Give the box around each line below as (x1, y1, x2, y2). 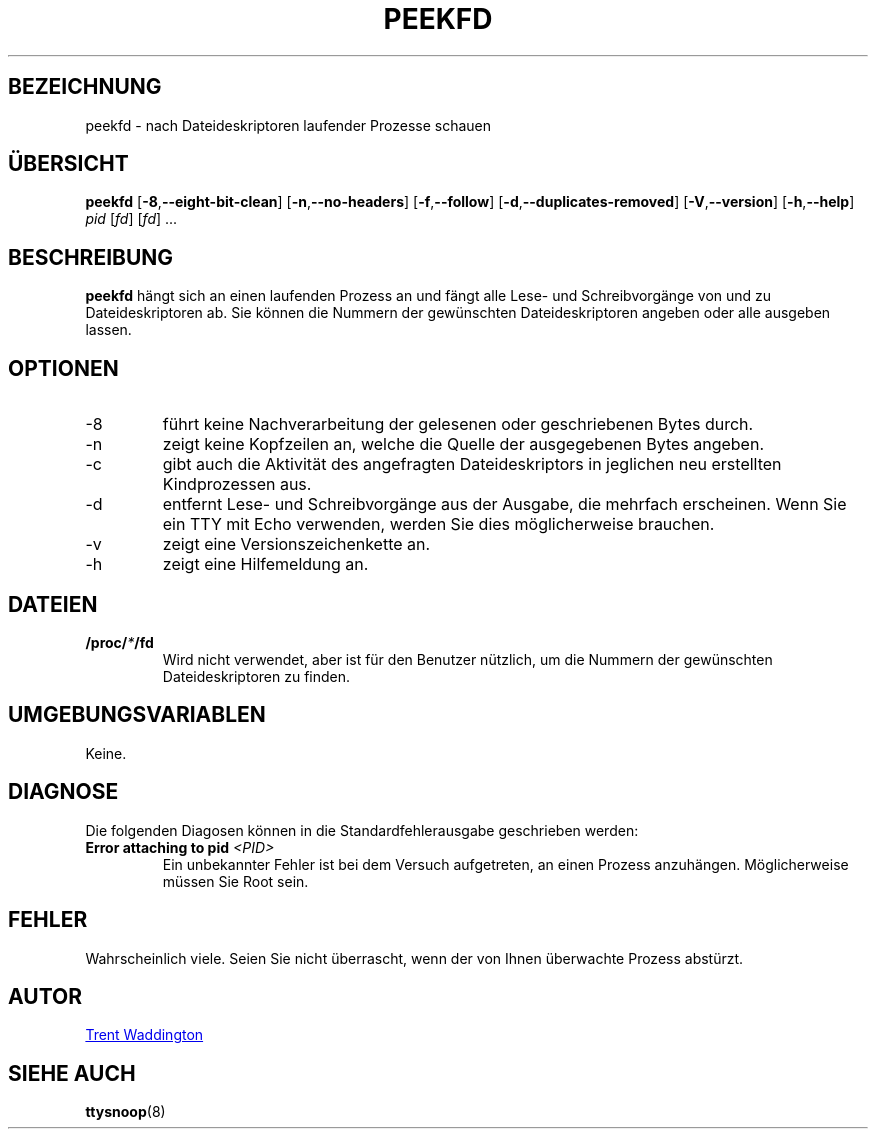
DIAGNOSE (8, 779, 119, 805)
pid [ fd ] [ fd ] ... (85, 210, 178, 228)
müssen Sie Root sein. (162, 872, 309, 890)
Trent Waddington (85, 1026, 204, 1044)
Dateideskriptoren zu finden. (162, 667, 351, 685)
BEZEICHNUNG (8, 74, 162, 100)
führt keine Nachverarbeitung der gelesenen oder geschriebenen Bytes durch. (162, 414, 754, 435)
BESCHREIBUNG (8, 244, 174, 270)
